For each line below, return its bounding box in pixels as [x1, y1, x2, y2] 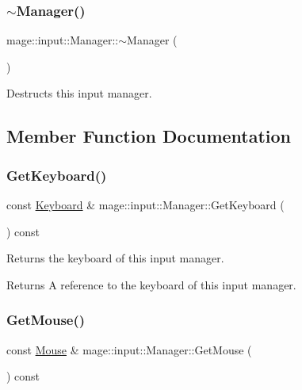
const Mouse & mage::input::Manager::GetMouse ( [6, 341, 252, 357]
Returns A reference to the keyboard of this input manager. [6, 276, 296, 292]
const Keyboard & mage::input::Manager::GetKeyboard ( [6, 197, 285, 212]
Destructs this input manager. [6, 85, 152, 101]
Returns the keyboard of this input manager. [6, 250, 224, 266]
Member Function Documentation [6, 124, 292, 148]
